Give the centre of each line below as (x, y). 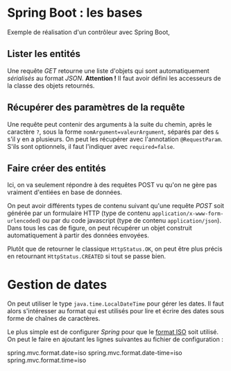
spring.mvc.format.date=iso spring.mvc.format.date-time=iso (95, 353)
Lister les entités (44, 54)
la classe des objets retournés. (51, 86)
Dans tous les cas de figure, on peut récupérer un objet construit (100, 228)
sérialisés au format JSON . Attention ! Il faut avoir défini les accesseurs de (114, 78)
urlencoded (23, 221)
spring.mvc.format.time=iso (47, 361)
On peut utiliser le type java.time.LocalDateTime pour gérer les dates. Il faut (115, 303)
